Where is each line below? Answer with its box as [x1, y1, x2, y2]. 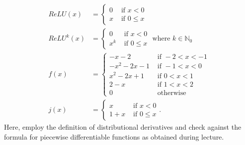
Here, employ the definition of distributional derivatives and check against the [4, 121, 242, 132]
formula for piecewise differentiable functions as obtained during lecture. [4, 131, 224, 142]
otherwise [157, 89, 186, 97]
